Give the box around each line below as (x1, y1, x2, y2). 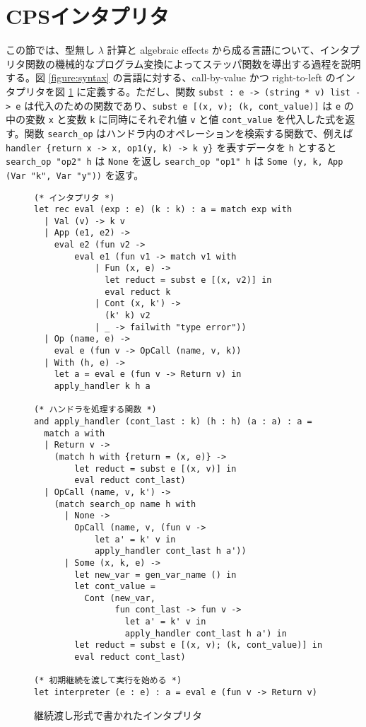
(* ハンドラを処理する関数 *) (34, 405, 157, 415)
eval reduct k (105, 286, 171, 297)
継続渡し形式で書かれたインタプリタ (34, 707, 202, 722)
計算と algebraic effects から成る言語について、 (107, 42, 320, 57)
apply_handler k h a (54, 381, 150, 391)
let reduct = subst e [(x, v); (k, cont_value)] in (74, 640, 323, 651)
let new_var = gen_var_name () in (74, 569, 237, 580)
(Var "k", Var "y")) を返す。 (6, 167, 144, 182)
